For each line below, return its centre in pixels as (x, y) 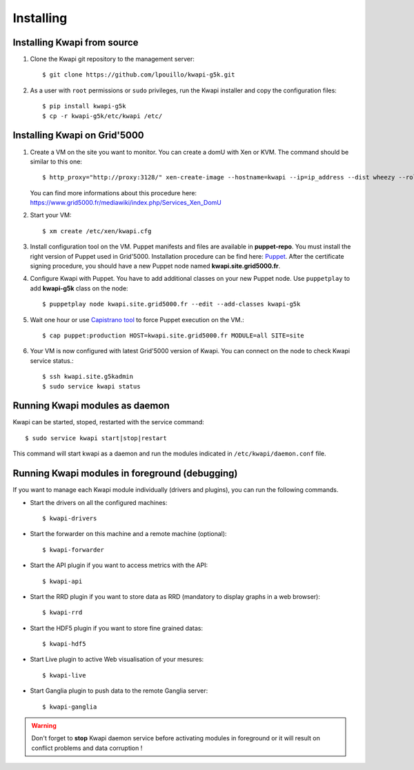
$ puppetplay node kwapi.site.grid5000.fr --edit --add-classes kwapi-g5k (171, 304)
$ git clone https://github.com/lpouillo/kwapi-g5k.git (139, 75)
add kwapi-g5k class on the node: (79, 288)
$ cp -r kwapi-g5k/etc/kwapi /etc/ (102, 116)
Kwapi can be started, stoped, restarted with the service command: (109, 422)
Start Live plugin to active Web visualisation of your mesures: (117, 660)
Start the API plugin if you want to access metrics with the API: (119, 565)
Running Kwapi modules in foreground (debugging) (125, 474)
